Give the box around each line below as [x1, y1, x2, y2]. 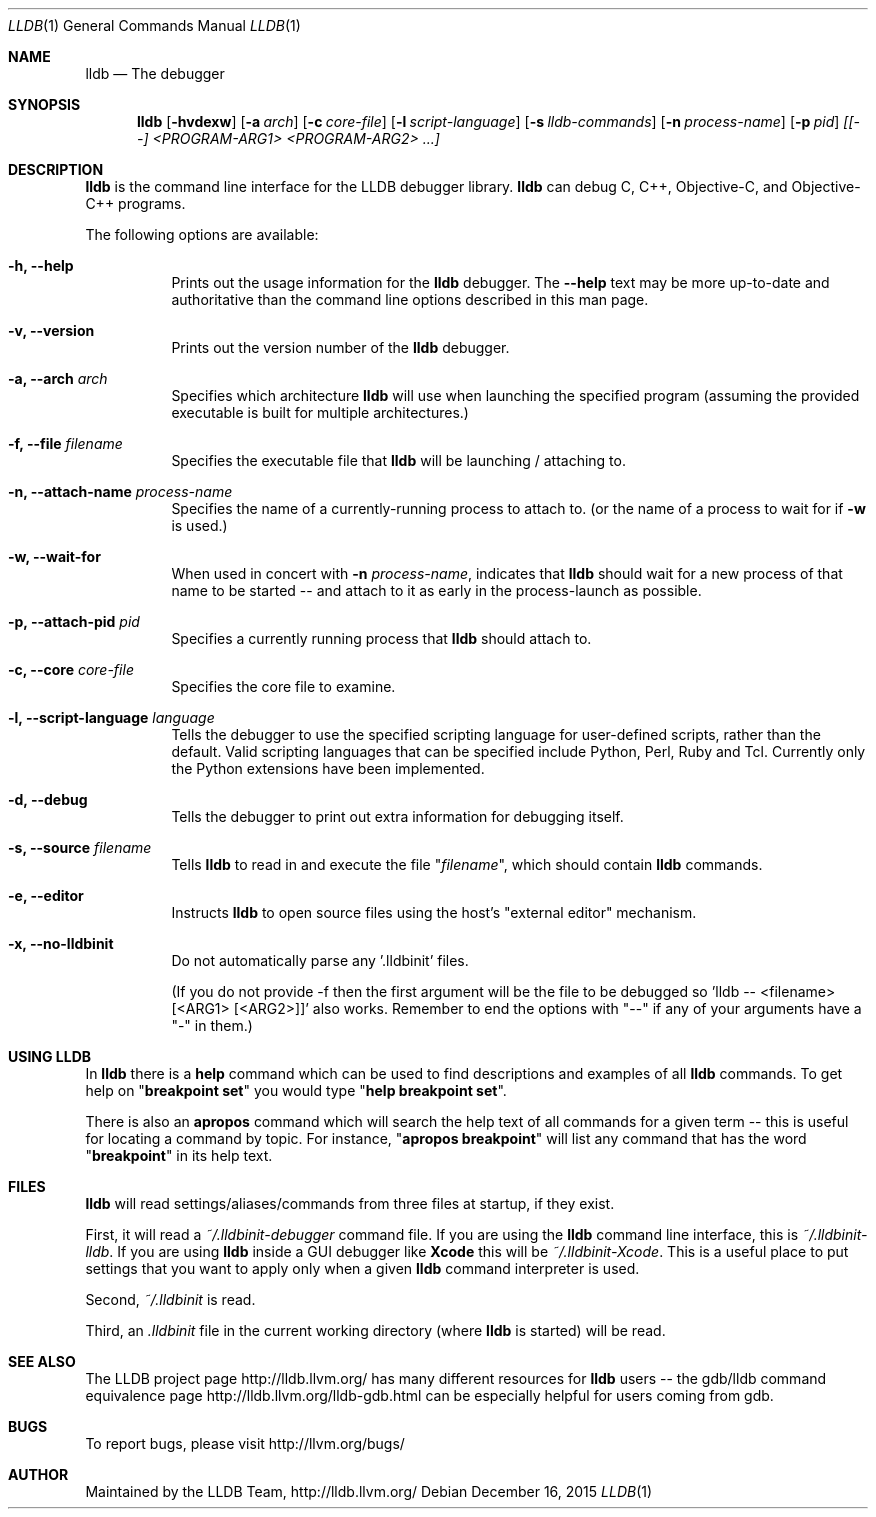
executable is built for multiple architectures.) [171, 404, 469, 421]
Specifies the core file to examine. [171, 678, 396, 695]
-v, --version [8, 322, 95, 339]
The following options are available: [85, 226, 319, 243]
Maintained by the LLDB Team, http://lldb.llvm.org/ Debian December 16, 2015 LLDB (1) [85, 1483, 653, 1500]
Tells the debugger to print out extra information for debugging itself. [171, 808, 624, 825]
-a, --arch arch [8, 370, 108, 387]
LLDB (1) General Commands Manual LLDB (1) [8, 17, 301, 34]
